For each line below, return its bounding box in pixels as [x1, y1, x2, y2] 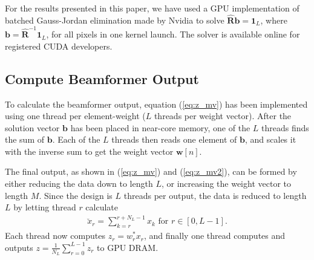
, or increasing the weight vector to [161, 177, 291, 190]
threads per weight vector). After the [154, 109, 292, 122]
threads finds [261, 121, 309, 134]
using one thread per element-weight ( [5, 109, 146, 122]
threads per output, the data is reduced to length [123, 189, 307, 201]
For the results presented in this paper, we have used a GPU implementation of [5, 2, 299, 14]
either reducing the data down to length [5, 177, 153, 190]
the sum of [5, 133, 45, 146]
